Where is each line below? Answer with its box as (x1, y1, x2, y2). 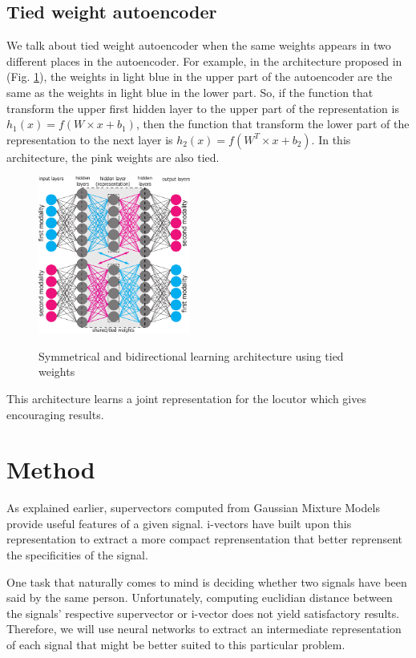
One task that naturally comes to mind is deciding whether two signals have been (6, 573, 407, 590)
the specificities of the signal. (6, 547, 148, 563)
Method (6, 453, 95, 486)
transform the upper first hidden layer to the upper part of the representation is (6, 99, 399, 116)
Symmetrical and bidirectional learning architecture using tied (38, 347, 344, 364)
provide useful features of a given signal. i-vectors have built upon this (6, 515, 352, 531)
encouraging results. (6, 406, 104, 422)
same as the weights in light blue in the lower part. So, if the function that (6, 83, 374, 100)
